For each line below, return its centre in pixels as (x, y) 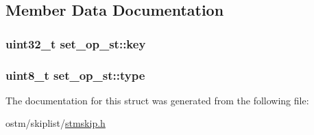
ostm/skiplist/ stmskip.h (56, 123)
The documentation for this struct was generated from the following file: (157, 100)
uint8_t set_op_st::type (75, 75)
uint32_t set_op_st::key (76, 43)
